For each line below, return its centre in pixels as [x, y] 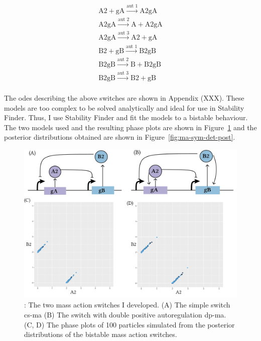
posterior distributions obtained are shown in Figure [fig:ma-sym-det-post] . [120, 137]
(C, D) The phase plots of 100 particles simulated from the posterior [129, 324]
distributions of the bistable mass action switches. [101, 334]
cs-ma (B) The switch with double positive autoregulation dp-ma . [125, 315]
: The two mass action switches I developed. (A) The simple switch [127, 305]
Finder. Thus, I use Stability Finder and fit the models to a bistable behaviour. [126, 117]
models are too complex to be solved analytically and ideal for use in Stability [124, 107]
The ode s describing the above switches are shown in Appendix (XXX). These [124, 98]
